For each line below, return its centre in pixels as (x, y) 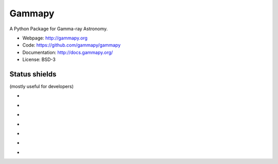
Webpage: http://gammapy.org (55, 38)
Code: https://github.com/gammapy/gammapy (72, 45)
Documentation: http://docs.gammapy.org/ (68, 52)
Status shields (33, 74)
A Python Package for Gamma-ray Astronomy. (59, 29)
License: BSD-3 (39, 59)
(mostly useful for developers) (42, 87)
